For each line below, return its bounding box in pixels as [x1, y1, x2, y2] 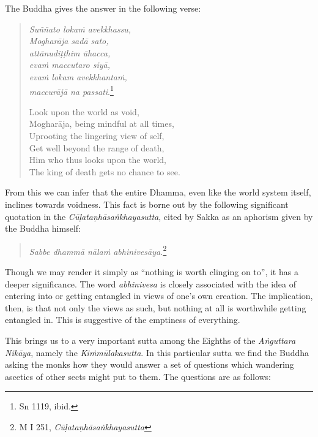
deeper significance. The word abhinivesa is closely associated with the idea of [5, 277, 297, 290]
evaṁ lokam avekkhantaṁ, [29, 70, 127, 83]
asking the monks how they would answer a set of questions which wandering [5, 358, 294, 371]
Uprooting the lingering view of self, [29, 129, 165, 142]
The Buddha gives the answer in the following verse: [5, 2, 201, 14]
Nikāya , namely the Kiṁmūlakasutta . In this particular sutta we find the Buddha [5, 346, 309, 359]
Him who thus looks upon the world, [29, 153, 167, 166]
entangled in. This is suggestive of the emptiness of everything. [5, 313, 240, 326]
